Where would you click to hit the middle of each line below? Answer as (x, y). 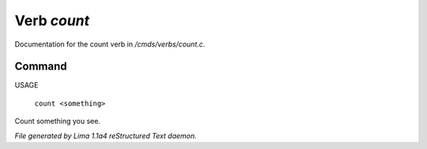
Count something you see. (57, 121)
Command (41, 67)
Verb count (52, 20)
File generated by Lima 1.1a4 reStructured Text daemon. (106, 136)
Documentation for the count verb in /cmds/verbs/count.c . (110, 44)
